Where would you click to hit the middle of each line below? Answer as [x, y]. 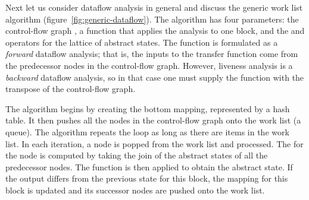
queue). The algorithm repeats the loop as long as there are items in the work [147, 131]
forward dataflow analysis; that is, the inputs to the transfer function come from [152, 54]
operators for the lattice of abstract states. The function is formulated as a [142, 42]
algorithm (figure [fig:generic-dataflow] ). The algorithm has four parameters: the [152, 19]
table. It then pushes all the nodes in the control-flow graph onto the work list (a [153, 120]
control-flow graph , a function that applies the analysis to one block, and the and [155, 31]
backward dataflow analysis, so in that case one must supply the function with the [155, 77]
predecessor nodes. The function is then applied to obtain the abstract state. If [149, 166]
